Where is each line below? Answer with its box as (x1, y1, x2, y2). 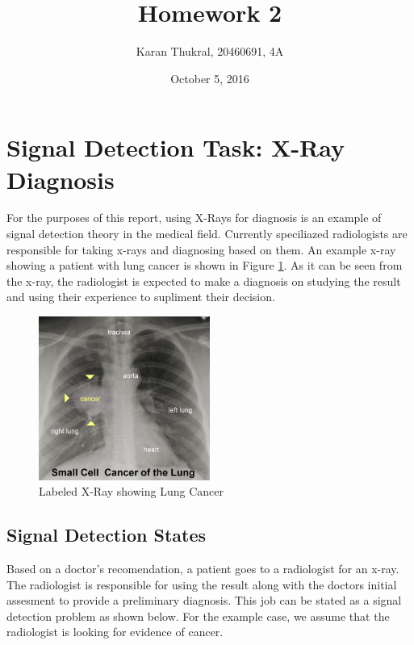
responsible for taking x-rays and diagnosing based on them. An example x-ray (6, 241, 396, 258)
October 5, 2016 (170, 69, 249, 86)
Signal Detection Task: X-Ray (6, 131, 345, 164)
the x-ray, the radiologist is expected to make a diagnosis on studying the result (6, 272, 401, 289)
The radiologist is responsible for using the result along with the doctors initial (6, 576, 397, 593)
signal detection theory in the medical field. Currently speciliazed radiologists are (6, 225, 408, 242)
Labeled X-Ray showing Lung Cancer (39, 483, 224, 500)
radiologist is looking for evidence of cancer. (6, 623, 224, 640)
